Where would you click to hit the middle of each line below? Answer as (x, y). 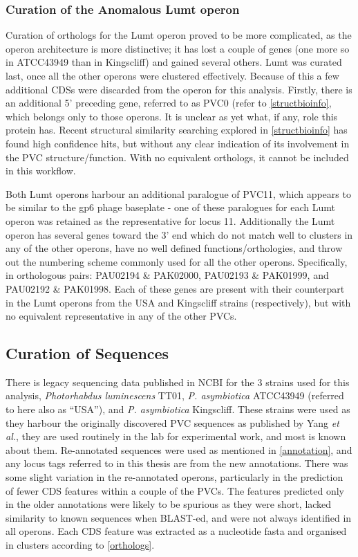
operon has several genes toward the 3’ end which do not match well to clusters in (179, 234)
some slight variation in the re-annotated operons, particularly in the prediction (175, 477)
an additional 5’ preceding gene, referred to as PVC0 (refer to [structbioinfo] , (169, 103)
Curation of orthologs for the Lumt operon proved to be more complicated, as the (179, 35)
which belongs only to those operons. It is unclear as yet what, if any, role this (172, 116)
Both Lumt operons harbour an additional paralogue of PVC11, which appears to (178, 193)
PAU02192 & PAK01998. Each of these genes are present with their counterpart (175, 288)
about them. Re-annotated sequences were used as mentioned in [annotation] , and (179, 449)
